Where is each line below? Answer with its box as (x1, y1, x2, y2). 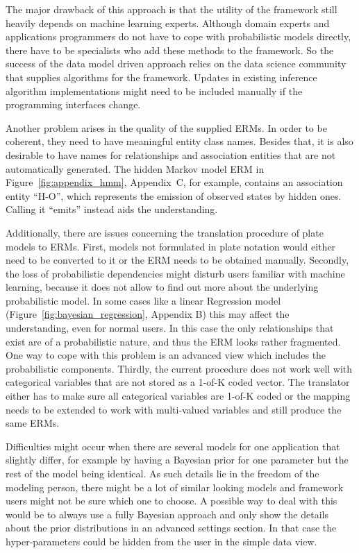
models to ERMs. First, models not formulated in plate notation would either (6, 239, 336, 253)
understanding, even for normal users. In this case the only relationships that (6, 321, 334, 335)
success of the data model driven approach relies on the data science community (6, 56, 347, 71)
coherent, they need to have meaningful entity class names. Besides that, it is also (6, 134, 353, 148)
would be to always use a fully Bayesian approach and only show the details (6, 507, 328, 521)
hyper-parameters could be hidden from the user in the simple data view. (6, 534, 317, 548)
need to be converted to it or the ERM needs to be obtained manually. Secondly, (6, 253, 349, 267)
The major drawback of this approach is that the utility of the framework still (6, 2, 337, 16)
